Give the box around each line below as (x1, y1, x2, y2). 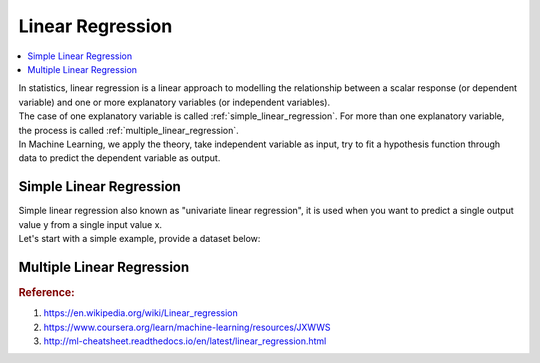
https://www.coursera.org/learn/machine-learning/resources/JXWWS (43, 321, 331, 333)
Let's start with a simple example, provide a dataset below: (18, 232, 261, 244)
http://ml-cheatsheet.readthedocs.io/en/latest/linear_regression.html (43, 335, 327, 347)
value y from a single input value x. (18, 218, 163, 230)
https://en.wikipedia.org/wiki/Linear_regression (43, 307, 239, 319)
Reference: (18, 285, 75, 299)
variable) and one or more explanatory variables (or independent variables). (18, 96, 330, 108)
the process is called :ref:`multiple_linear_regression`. (18, 124, 239, 136)
